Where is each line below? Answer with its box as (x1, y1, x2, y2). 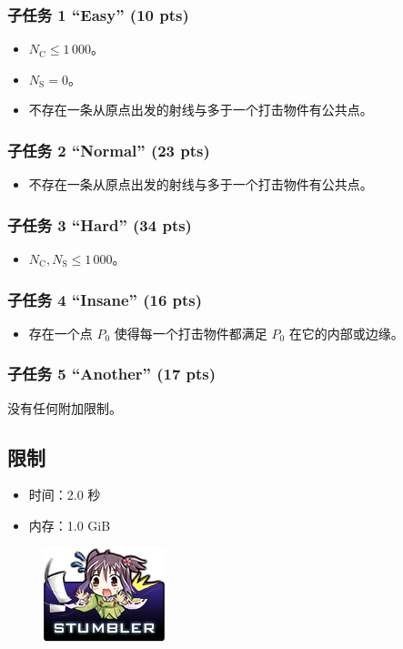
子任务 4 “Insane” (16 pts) (7, 288, 203, 310)
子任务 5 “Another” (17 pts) (7, 362, 217, 385)
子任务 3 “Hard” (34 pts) (7, 213, 192, 236)
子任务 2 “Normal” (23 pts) (7, 138, 210, 161)
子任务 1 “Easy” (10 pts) (7, 3, 189, 25)
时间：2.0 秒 (28, 485, 101, 504)
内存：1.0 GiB (28, 516, 111, 535)
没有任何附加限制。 (7, 398, 122, 417)
